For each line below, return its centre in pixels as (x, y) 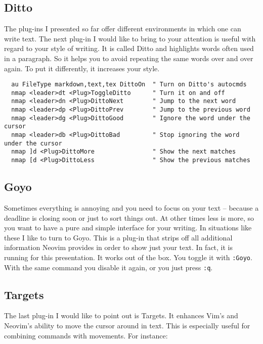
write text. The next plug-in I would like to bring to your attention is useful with (130, 38)
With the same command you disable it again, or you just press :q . (108, 267)
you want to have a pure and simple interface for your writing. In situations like (128, 228)
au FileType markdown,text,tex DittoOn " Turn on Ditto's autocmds (129, 85)
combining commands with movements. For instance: (86, 335)
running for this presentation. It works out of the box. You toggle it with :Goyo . (128, 257)
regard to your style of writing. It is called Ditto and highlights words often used (129, 48)
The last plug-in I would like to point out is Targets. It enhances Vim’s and (121, 315)
